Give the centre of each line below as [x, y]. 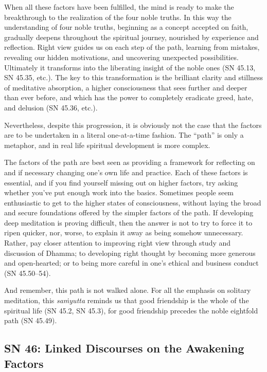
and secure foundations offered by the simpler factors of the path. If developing [129, 212]
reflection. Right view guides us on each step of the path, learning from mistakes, [132, 47]
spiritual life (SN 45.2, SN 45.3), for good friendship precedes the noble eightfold [131, 310]
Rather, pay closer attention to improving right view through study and [118, 243]
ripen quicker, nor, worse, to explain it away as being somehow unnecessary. [124, 232]
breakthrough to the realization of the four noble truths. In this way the [118, 17]
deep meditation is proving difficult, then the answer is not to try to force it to [128, 222]
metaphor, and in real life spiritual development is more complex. [107, 145]
